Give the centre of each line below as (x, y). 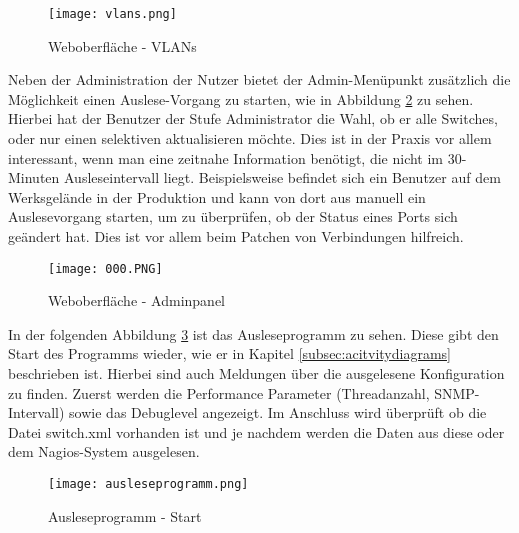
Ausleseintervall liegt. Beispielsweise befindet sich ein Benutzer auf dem (282, 177)
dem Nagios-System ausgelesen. (104, 451)
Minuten (34, 177)
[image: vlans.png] (112, 14)
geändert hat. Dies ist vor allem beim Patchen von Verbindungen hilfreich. (236, 236)
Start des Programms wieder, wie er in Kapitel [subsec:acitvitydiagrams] (229, 353)
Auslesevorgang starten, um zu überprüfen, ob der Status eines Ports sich (233, 216)
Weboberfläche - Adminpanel (137, 300)
